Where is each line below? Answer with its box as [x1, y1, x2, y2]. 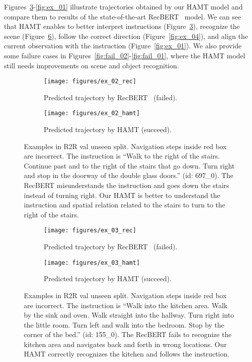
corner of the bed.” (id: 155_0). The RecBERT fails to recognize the [24, 329, 232, 340]
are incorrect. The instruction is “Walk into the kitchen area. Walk [24, 300, 228, 310]
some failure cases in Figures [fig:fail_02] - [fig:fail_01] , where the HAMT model [4, 50, 246, 60]
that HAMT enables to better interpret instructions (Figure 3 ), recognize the [4, 21, 240, 31]
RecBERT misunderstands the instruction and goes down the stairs [24, 180, 229, 190]
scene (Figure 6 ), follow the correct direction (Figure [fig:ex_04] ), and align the [4, 30, 248, 41]
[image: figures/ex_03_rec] [44, 227, 137, 234]
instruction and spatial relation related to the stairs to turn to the [24, 199, 225, 210]
